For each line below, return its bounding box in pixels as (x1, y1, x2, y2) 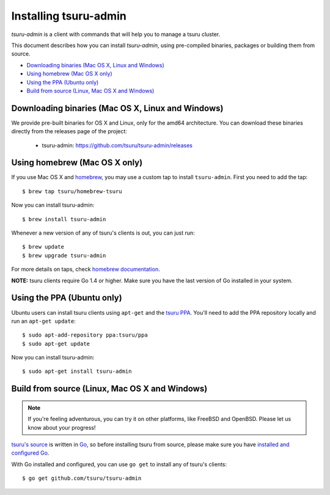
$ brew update (22, 243, 64, 251)
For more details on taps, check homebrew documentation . (11, 266, 160, 273)
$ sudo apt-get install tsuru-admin (22, 368, 132, 375)
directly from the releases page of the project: (11, 128, 128, 135)
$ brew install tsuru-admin (22, 216, 106, 222)
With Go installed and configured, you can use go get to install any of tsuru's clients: (11, 460, 227, 468)
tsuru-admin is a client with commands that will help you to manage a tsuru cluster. (11, 31, 221, 38)
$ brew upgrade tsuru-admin (22, 252, 106, 259)
